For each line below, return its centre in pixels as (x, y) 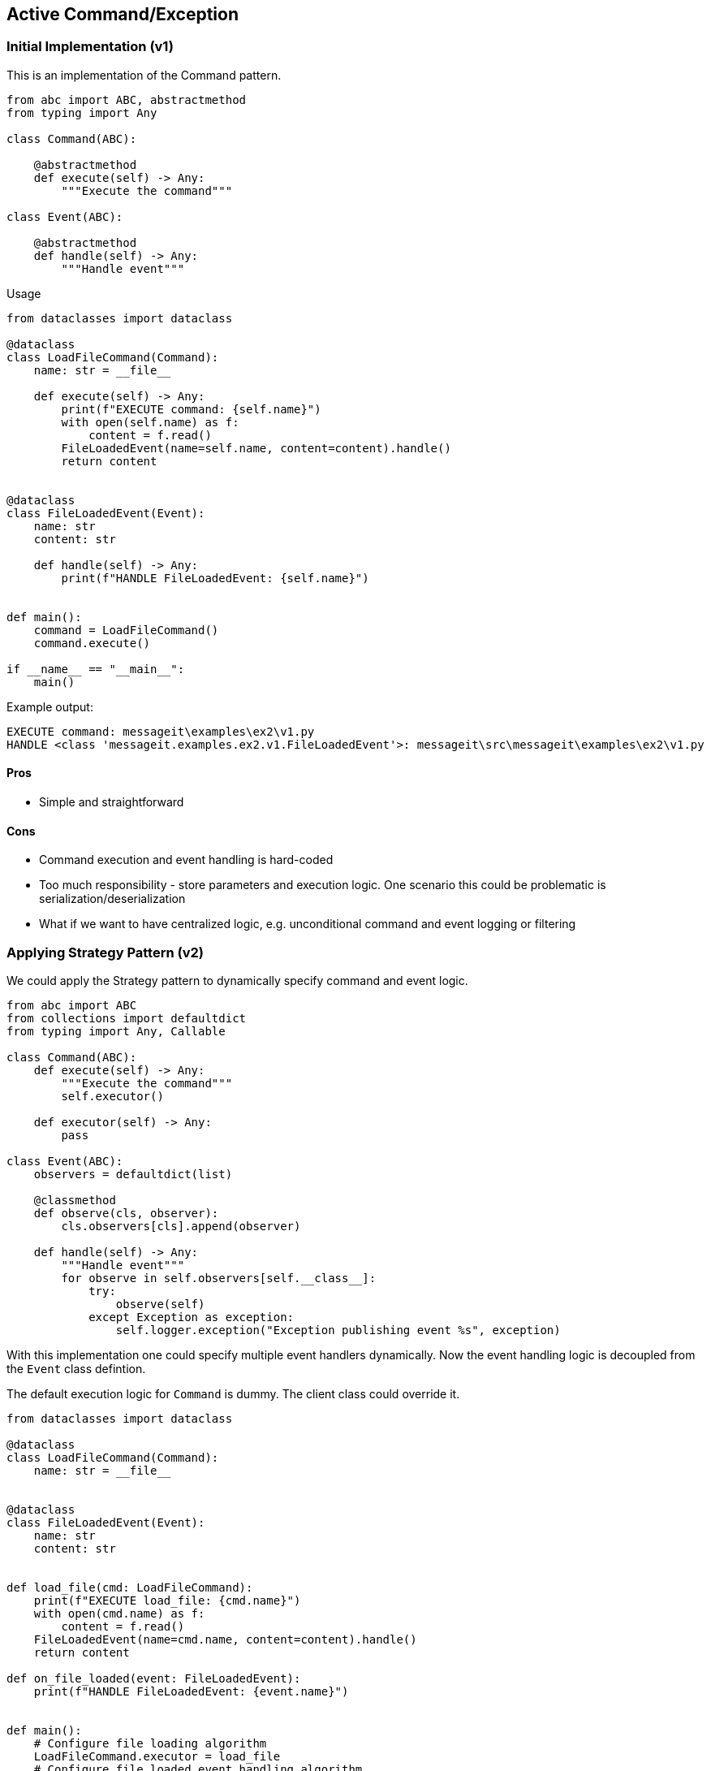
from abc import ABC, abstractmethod (127, 99)
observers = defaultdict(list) (133, 1174)
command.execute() (92, 643)
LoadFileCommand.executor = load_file (157, 1756)
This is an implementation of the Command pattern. (144, 75)
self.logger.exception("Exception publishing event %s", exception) (338, 1330)
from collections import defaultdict (127, 1018)
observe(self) (160, 1304)
